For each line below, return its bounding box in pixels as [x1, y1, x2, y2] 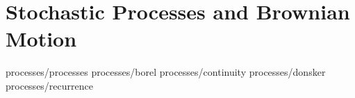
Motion [6, 24, 77, 53]
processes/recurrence [6, 78, 93, 92]
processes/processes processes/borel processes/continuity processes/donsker [6, 65, 326, 79]
